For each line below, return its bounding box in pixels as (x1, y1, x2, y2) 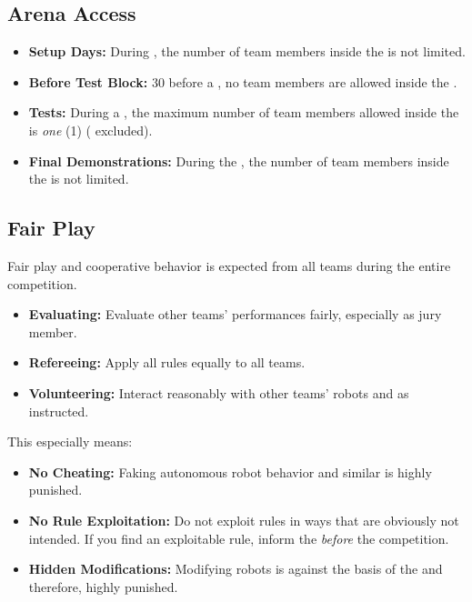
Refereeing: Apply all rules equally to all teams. (28, 353, 306, 372)
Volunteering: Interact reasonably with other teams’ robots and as (28, 383, 409, 402)
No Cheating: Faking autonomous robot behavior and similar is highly (28, 462, 432, 481)
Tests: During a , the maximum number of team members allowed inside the (28, 103, 459, 122)
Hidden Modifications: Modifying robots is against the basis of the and (28, 559, 443, 578)
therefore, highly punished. (28, 577, 178, 596)
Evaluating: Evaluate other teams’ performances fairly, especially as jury (28, 305, 442, 324)
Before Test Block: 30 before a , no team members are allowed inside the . (28, 72, 457, 91)
